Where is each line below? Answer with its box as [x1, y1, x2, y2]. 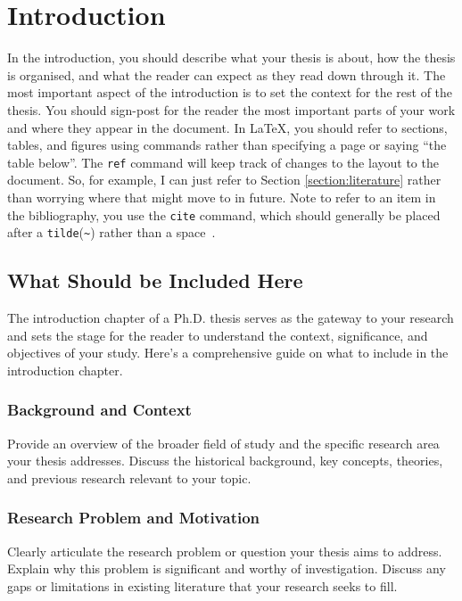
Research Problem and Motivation [7, 506, 260, 529]
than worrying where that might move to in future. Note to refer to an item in [7, 187, 436, 206]
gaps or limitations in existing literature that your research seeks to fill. [7, 576, 398, 595]
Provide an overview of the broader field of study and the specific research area [7, 433, 440, 452]
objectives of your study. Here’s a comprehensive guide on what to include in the [7, 343, 449, 362]
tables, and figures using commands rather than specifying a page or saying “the [7, 136, 447, 154]
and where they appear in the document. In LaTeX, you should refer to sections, [7, 118, 448, 136]
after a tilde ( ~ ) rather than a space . [7, 223, 216, 242]
